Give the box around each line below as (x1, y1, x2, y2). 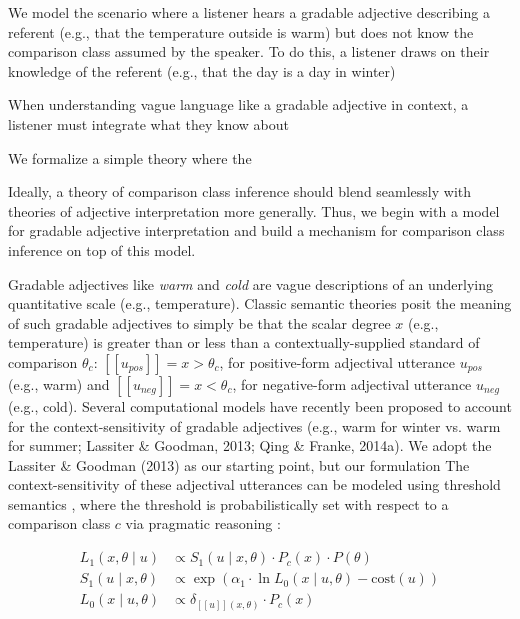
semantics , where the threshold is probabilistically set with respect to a (8, 493, 449, 514)
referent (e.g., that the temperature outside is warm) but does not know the (8, 21, 474, 42)
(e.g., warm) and (8, 373, 110, 394)
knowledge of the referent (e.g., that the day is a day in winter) (8, 60, 396, 81)
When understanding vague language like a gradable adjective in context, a (8, 94, 469, 115)
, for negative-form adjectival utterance (232, 373, 472, 394)
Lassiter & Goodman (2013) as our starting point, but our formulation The (8, 454, 470, 475)
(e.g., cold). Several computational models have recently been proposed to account (8, 395, 512, 416)
